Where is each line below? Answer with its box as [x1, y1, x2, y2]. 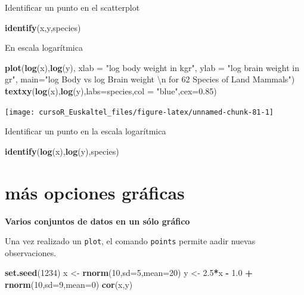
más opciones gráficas [5, 180, 185, 204]
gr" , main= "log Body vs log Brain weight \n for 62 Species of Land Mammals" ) [5, 73, 295, 85]
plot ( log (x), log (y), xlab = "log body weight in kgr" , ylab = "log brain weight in [5, 61, 299, 73]
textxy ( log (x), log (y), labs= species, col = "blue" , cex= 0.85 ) [5, 84, 217, 97]
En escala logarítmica [5, 41, 83, 54]
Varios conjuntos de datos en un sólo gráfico [5, 214, 190, 227]
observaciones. [5, 246, 57, 259]
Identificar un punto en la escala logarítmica [5, 125, 166, 137]
